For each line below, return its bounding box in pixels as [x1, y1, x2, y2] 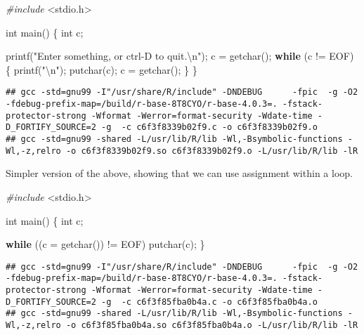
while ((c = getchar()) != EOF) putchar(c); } [6, 237, 205, 251]
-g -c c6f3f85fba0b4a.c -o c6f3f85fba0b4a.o [101, 296, 318, 307]
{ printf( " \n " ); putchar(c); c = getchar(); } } [6, 62, 197, 77]
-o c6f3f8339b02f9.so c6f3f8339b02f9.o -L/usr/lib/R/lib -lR [65, 145, 358, 156]
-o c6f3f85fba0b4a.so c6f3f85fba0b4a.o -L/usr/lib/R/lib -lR [65, 320, 358, 330]
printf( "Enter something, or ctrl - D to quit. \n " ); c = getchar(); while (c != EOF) [6, 48, 354, 63]
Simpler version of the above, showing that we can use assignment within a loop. [6, 166, 353, 180]
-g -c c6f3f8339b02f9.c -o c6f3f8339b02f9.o [101, 122, 318, 133]
